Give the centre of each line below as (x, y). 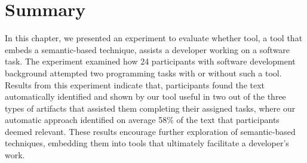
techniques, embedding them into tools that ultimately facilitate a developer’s (147, 143)
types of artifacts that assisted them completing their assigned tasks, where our (150, 108)
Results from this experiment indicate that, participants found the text (135, 84)
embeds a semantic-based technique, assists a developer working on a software (148, 49)
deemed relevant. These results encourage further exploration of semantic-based (150, 131)
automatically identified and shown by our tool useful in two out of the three (145, 96)
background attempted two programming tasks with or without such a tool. (143, 73)
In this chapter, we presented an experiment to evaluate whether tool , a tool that (154, 38)
